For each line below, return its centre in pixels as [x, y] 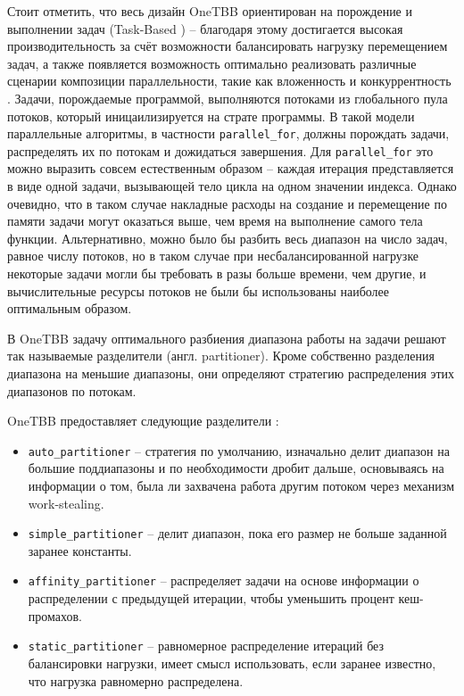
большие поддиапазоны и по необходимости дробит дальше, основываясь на [236, 468]
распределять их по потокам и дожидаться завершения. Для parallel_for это [220, 150]
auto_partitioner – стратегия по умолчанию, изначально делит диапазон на [239, 450]
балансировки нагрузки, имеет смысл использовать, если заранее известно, [232, 663]
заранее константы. [80, 550]
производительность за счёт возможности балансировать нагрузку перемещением [228, 46]
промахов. [55, 615]
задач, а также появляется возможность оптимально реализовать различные [212, 63]
